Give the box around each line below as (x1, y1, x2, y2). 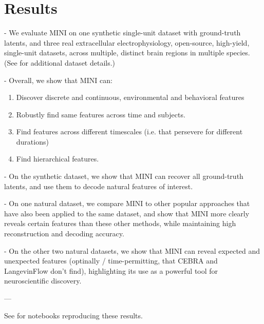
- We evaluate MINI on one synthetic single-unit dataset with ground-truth (4, 27, 241, 38)
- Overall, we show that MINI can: (4, 74, 112, 85)
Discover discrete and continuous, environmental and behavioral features (16, 92, 244, 103)
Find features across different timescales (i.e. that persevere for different (16, 126, 243, 137)
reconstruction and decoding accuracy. (4, 228, 124, 239)
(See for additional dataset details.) (4, 57, 116, 68)
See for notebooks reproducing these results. (4, 310, 143, 320)
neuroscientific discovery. (4, 275, 82, 286)
